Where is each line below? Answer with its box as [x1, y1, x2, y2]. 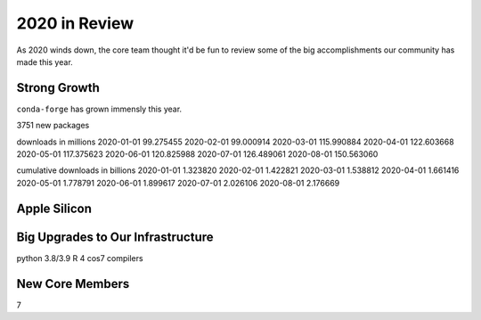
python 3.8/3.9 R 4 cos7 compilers [16, 252, 143, 263]
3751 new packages [16, 120, 90, 131]
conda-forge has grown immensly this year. [16, 103, 183, 114]
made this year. [16, 56, 73, 67]
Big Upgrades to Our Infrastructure [16, 229, 214, 244]
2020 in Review [16, 13, 135, 33]
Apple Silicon [16, 201, 93, 216]
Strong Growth [16, 80, 100, 95]
